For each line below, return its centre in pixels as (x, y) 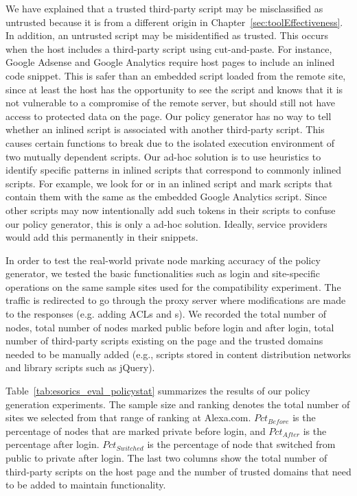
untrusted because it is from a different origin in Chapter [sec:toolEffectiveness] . (174, 22)
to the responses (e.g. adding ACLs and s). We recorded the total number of (166, 314)
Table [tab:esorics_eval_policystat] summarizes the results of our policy (158, 391)
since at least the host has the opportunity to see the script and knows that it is (174, 89)
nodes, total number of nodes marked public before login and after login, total (170, 327)
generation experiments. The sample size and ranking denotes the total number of (178, 404)
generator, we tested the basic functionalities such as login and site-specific (163, 273)
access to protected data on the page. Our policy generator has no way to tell (169, 116)
